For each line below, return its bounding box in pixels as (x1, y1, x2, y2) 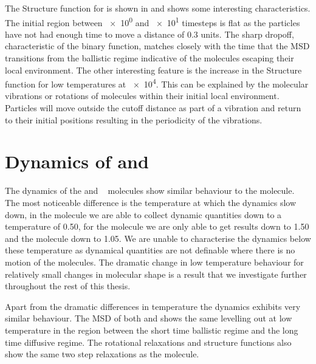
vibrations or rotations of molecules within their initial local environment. (5, 89, 280, 102)
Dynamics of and (5, 149, 149, 174)
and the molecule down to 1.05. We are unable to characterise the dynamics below (5, 232, 311, 244)
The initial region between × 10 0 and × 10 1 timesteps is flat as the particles (5, 14, 300, 29)
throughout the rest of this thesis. (5, 280, 131, 292)
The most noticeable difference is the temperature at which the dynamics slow (5, 196, 297, 208)
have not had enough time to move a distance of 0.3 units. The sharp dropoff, (5, 27, 294, 40)
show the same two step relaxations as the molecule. (5, 348, 199, 360)
